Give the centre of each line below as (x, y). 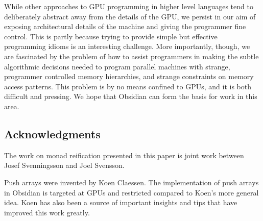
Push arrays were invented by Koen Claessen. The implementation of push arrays (131, 182)
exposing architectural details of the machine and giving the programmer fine (125, 26)
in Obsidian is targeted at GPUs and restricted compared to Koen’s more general (131, 192)
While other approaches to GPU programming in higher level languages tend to (129, 6)
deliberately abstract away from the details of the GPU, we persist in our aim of (130, 16)
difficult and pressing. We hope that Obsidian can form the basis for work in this (131, 96)
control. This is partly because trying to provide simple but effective (111, 36)
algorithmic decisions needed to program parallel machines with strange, (117, 66)
